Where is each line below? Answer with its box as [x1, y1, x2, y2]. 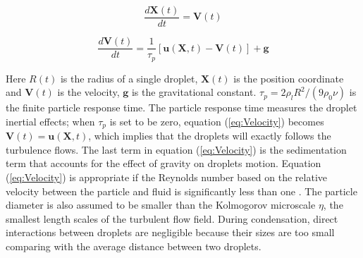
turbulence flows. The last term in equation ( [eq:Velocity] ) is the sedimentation [6, 142, 347, 156]
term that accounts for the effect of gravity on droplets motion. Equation [6, 156, 321, 171]
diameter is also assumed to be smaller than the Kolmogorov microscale [6, 197, 316, 212]
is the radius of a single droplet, [60, 70, 198, 85]
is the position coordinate [233, 70, 344, 85]
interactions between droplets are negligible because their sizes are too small [6, 225, 335, 240]
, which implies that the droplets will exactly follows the [88, 128, 331, 143]
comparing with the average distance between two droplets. [6, 238, 262, 253]
